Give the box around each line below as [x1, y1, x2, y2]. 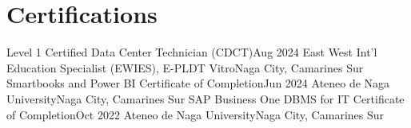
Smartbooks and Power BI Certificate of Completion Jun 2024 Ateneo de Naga [6, 75, 390, 91]
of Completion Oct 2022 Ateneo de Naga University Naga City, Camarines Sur [6, 106, 385, 122]
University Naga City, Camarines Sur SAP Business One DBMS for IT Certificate [6, 90, 405, 107]
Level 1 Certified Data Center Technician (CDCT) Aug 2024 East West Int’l [6, 44, 377, 60]
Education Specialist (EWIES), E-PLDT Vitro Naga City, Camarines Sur [6, 59, 364, 76]
